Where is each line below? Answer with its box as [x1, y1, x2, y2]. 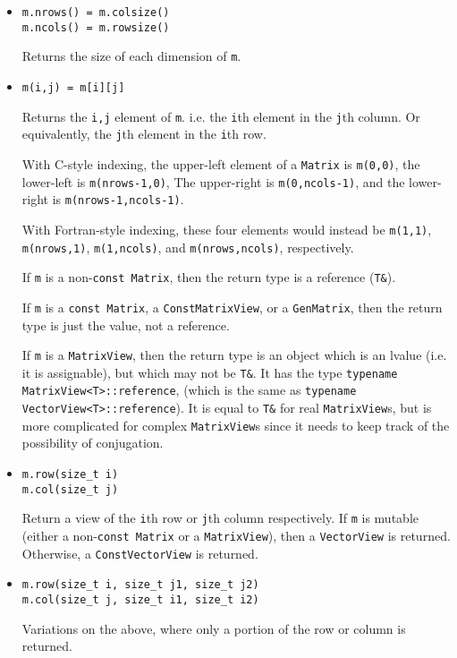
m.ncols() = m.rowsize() [21, 21, 170, 34]
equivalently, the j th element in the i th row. [21, 124, 267, 143]
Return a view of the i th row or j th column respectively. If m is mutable [21, 508, 419, 527]
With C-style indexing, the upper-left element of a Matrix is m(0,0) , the [21, 154, 420, 173]
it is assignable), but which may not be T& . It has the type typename [21, 363, 398, 381]
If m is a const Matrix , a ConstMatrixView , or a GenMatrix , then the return [21, 297, 443, 316]
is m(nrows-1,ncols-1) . [52, 190, 184, 209]
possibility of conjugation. [21, 433, 164, 452]
